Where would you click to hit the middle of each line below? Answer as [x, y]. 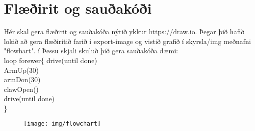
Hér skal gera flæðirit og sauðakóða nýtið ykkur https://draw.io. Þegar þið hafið [124, 32]
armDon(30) [22, 79]
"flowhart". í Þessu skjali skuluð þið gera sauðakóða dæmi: [91, 51]
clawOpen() [21, 89]
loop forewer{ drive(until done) [51, 60]
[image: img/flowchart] [62, 124]
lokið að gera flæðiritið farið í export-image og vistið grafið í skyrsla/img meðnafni [127, 41]
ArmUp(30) [21, 70]
